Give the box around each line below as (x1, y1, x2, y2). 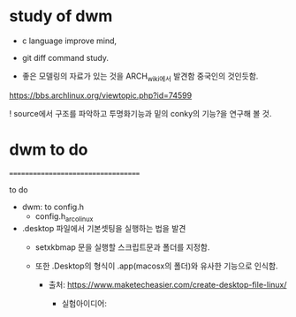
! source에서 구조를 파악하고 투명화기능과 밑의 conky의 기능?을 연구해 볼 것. (9, 108, 272, 118)
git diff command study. (21, 52, 109, 63)
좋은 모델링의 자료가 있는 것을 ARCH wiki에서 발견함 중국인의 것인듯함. (21, 71, 259, 83)
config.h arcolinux (34, 210, 94, 223)
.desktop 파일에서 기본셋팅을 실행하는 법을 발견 (21, 223, 186, 234)
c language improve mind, (21, 35, 118, 46)
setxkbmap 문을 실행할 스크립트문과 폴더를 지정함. (34, 242, 210, 253)
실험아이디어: (61, 298, 108, 309)
